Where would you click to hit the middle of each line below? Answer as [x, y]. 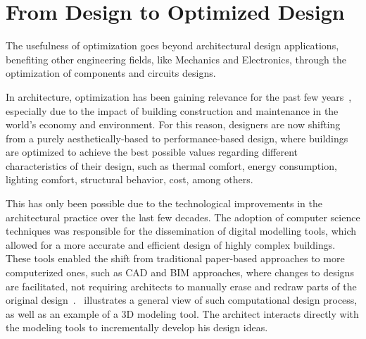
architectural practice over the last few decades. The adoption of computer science [183, 217]
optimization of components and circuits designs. [111, 73]
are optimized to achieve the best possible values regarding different [152, 152]
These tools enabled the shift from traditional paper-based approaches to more [175, 258]
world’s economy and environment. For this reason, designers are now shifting [173, 124]
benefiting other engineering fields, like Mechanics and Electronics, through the [176, 59]
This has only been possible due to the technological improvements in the [164, 203]
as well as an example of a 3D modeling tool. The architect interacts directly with [182, 313]
